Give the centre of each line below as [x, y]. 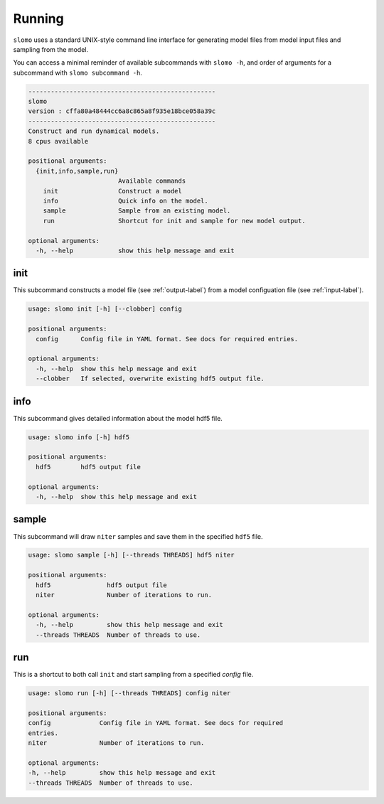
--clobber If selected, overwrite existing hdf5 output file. [150, 379]
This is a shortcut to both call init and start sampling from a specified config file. [133, 675]
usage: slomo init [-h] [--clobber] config [105, 309]
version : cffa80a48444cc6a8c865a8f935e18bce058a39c [122, 111]
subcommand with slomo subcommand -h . [78, 73]
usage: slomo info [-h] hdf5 [79, 437]
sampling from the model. [51, 49]
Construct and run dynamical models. [94, 131]
